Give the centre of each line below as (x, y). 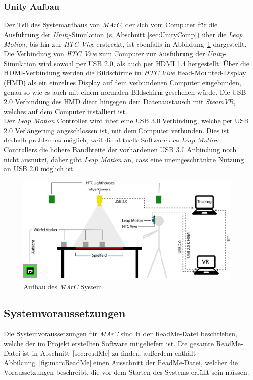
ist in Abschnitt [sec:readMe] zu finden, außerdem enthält (109, 353)
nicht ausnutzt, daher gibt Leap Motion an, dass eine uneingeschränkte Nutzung (124, 159)
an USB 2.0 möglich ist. (40, 169)
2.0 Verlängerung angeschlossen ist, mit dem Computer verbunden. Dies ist (116, 130)
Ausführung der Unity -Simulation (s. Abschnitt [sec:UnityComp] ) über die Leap (123, 34)
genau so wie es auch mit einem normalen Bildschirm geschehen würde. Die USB (125, 92)
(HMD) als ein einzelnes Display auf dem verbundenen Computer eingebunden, (123, 82)
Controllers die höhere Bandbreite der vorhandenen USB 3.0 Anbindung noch (120, 149)
